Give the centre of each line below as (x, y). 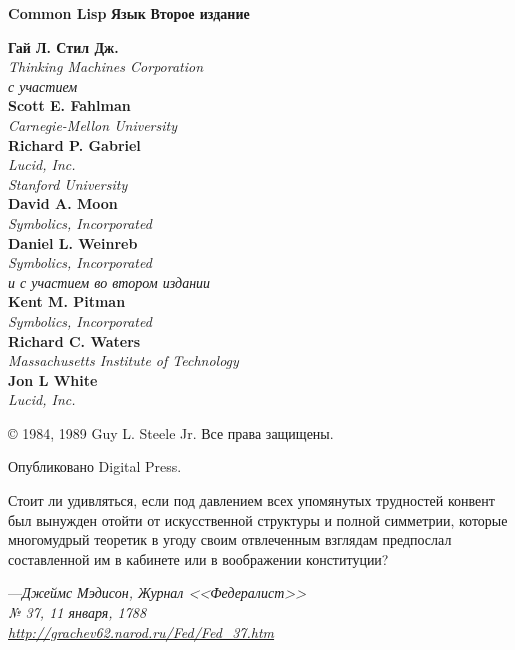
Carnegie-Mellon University (92, 124)
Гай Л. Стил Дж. (63, 46)
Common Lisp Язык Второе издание (129, 13)
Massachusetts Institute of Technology (123, 360)
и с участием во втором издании (109, 281)
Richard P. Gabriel (74, 144)
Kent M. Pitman (67, 301)
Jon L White (53, 379)
